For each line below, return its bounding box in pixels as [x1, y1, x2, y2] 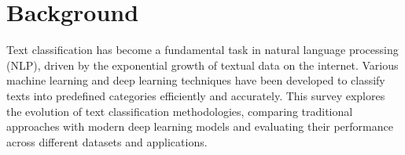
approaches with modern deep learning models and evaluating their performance [6, 118, 393, 135]
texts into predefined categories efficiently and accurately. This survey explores [6, 87, 385, 103]
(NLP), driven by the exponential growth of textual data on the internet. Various [6, 56, 399, 73]
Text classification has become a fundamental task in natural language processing [6, 41, 399, 58]
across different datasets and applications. [6, 133, 208, 150]
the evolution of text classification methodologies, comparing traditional [6, 103, 353, 119]
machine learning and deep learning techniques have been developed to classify [6, 72, 385, 88]
